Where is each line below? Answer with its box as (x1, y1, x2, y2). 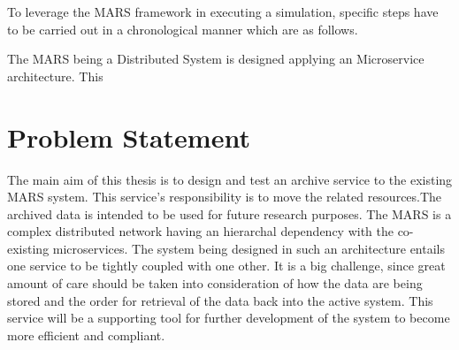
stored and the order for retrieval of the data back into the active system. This (7, 291, 433, 309)
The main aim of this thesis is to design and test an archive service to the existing (7, 170, 453, 188)
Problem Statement (7, 118, 250, 155)
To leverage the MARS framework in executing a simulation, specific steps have (7, 3, 439, 20)
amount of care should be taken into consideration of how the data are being (7, 274, 423, 293)
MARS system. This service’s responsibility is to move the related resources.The (7, 187, 442, 206)
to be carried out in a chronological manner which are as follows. (7, 19, 358, 38)
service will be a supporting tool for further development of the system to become (7, 308, 450, 327)
